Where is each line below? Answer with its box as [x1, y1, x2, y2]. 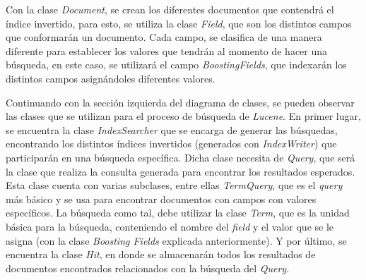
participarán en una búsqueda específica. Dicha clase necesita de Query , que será [6, 150, 355, 164]
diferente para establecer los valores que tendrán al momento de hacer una [6, 43, 328, 58]
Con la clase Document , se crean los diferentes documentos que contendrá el [6, 2, 334, 16]
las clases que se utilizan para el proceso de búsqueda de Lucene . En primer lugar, [6, 109, 361, 123]
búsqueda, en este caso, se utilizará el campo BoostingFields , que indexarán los [6, 57, 347, 72]
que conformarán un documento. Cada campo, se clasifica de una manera [6, 30, 322, 44]
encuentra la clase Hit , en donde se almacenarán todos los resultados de [6, 247, 316, 262]
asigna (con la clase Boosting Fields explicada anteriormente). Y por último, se [6, 233, 347, 248]
